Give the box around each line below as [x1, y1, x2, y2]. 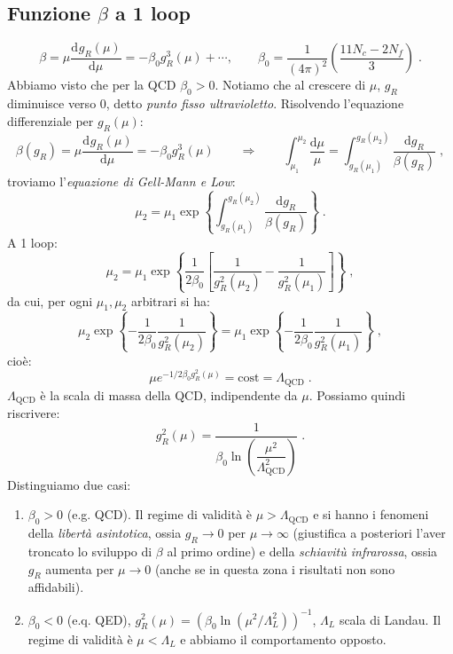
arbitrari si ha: [130, 291, 210, 310]
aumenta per [45, 559, 114, 578]
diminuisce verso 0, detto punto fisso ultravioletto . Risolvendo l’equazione [7, 94, 404, 113]
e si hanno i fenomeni [313, 505, 429, 524]
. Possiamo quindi [309, 385, 406, 404]
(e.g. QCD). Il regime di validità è [66, 505, 253, 524]
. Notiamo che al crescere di [215, 75, 366, 94]
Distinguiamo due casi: [7, 475, 131, 493]
